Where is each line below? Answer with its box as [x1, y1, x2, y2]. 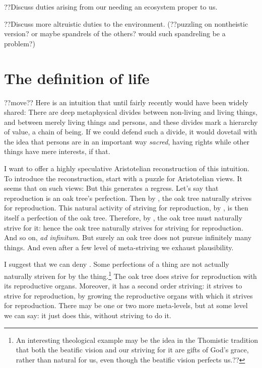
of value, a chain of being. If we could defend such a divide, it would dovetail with [4, 126, 257, 137]
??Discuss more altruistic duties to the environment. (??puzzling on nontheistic [4, 18, 248, 29]
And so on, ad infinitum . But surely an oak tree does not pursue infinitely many [4, 232, 252, 243]
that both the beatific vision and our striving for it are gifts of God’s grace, [16, 344, 249, 355]
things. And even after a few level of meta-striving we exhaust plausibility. [4, 242, 234, 252]
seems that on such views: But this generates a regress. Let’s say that [4, 183, 219, 193]
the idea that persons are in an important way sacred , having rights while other [4, 136, 250, 146]
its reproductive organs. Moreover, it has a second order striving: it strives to [4, 280, 242, 291]
